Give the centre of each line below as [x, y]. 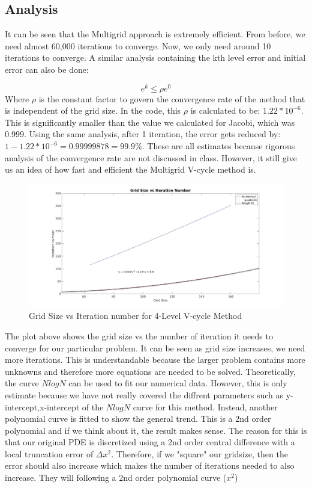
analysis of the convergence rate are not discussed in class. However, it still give [151, 157]
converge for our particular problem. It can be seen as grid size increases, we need [155, 347]
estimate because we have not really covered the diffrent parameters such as [144, 394]
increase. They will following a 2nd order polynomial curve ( [116, 477]
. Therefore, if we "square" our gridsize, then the [199, 453]
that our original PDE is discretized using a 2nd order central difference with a [150, 442]
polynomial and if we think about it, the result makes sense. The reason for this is [156, 430]
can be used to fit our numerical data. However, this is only [178, 383]
